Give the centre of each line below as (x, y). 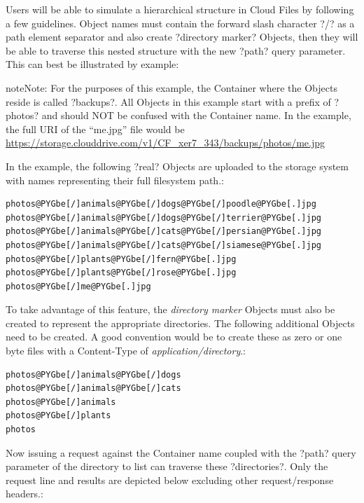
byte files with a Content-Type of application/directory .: (126, 351)
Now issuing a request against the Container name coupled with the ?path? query (181, 452)
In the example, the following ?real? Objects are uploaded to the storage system (177, 166)
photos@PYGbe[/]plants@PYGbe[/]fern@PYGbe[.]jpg (121, 259)
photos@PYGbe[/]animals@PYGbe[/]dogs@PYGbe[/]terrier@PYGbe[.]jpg (164, 218)
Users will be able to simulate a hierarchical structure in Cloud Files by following (180, 9)
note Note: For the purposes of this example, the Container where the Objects (171, 87)
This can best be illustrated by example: (92, 64)
